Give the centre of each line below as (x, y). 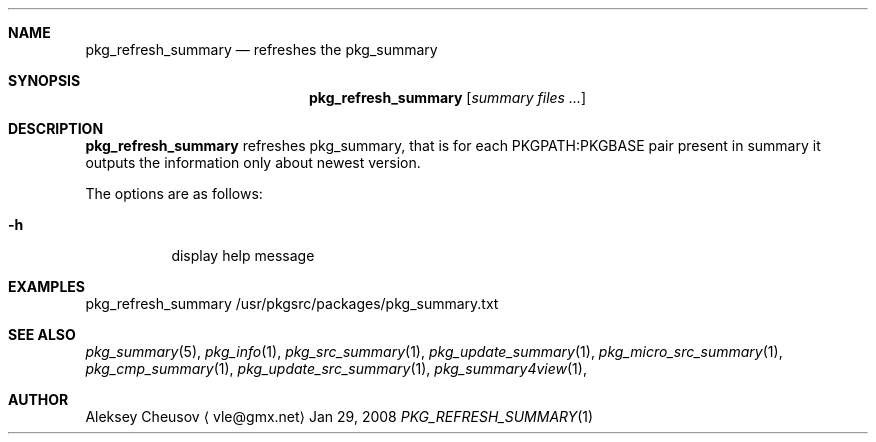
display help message (243, 255)
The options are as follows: (174, 193)
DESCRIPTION (56, 128)
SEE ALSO (42, 334)
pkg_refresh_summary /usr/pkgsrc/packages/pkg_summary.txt (292, 303)
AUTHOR (38, 399)
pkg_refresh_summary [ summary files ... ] (448, 97)
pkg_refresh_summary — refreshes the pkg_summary (261, 49)
